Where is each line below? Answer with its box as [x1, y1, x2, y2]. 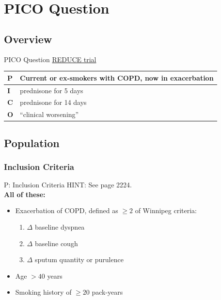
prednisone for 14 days [20, 97, 87, 107]
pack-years [92, 287, 123, 297]
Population [4, 135, 60, 150]
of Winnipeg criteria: [135, 205, 197, 216]
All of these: [4, 189, 46, 199]
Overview [4, 31, 52, 46]
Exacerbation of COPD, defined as [15, 205, 118, 216]
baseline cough [34, 238, 78, 248]
